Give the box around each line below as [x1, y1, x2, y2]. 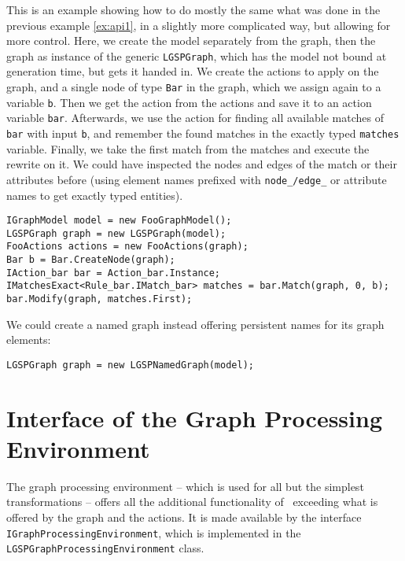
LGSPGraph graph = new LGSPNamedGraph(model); [6, 359, 254, 371]
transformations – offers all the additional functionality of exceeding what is [6, 493, 378, 510]
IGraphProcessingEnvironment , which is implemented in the [6, 524, 301, 541]
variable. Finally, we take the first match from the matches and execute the [6, 140, 370, 157]
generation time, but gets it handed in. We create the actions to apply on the [6, 63, 379, 79]
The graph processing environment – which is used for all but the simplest [6, 478, 364, 494]
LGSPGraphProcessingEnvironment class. [6, 540, 204, 556]
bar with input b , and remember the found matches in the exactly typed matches [6, 125, 399, 141]
